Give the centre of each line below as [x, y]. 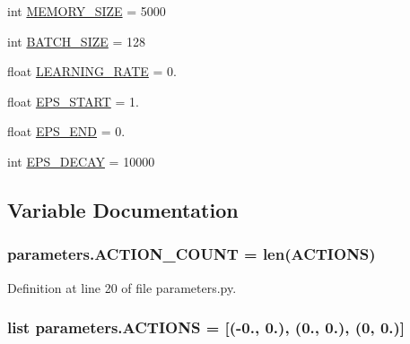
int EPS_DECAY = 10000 [81, 161]
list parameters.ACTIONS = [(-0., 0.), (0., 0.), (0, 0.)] [206, 327]
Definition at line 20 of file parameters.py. [122, 287]
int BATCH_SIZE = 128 [77, 41]
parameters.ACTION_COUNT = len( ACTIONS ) [192, 254]
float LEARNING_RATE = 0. [92, 71]
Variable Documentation [123, 209]
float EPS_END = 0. [66, 131]
